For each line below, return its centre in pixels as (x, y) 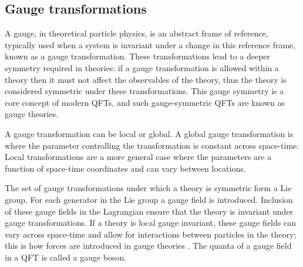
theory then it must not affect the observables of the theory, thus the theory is (146, 79)
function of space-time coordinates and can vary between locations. (125, 168)
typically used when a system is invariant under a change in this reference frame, (150, 44)
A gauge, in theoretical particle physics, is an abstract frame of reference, (137, 33)
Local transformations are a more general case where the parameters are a (138, 157)
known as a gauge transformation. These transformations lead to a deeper (138, 56)
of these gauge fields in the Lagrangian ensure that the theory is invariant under (149, 211)
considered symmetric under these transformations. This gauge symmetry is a (144, 91)
